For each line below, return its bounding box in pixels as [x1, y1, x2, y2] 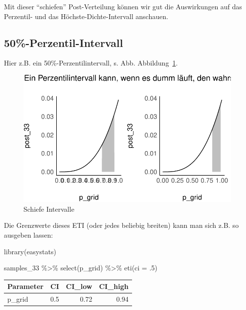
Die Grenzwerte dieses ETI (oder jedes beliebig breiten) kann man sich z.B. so [4, 220, 239, 230]
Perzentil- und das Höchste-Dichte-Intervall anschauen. [4, 11, 168, 21]
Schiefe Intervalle [23, 203, 74, 214]
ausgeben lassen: [4, 229, 53, 240]
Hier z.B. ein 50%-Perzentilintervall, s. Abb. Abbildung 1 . [4, 58, 178, 68]
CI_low [66, 281, 92, 291]
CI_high [99, 281, 129, 291]
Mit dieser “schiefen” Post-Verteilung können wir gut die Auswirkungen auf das [4, 1, 242, 11]
